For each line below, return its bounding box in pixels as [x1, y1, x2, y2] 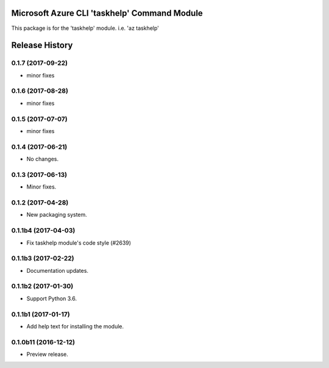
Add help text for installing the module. [26, 322, 124, 330]
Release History [11, 40, 73, 51]
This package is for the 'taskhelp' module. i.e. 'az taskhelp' [11, 24, 160, 32]
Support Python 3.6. [26, 295, 77, 302]
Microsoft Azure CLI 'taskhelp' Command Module [11, 8, 203, 18]
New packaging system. [26, 211, 88, 218]
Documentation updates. [26, 267, 88, 274]
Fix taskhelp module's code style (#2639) [26, 239, 131, 247]
